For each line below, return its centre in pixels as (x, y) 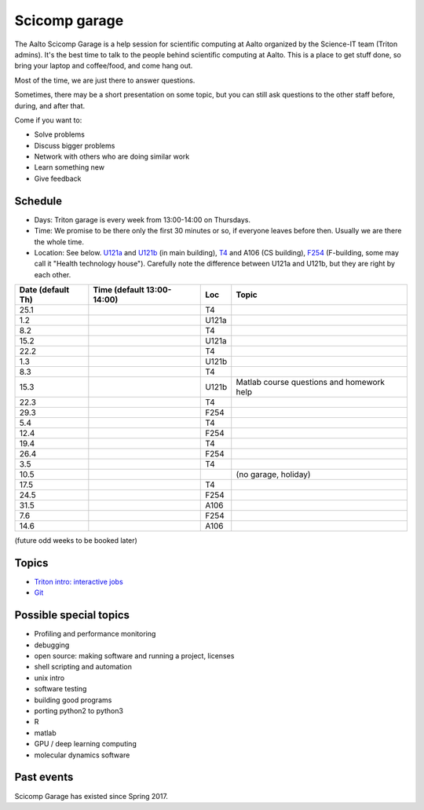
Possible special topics (72, 616)
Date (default (44, 290)
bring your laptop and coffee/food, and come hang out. (104, 66)
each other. (53, 274)
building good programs (73, 700)
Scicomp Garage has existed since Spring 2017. (91, 796)
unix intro (49, 678)
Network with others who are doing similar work (112, 156)
